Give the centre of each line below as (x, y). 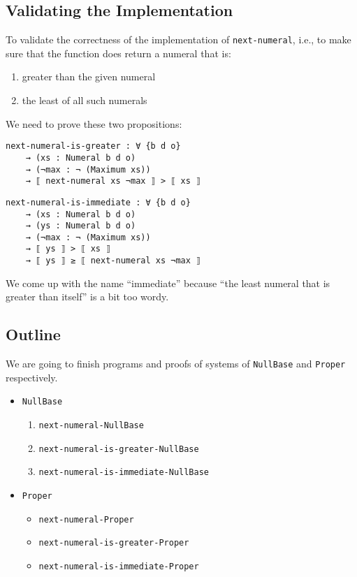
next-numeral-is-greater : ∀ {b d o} (93, 146)
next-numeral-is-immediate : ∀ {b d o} (98, 202)
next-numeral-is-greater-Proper (114, 543)
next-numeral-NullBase (91, 426)
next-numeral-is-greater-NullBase (119, 449)
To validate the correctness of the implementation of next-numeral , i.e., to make (178, 39)
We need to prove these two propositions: (94, 123)
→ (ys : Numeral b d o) (81, 226)
